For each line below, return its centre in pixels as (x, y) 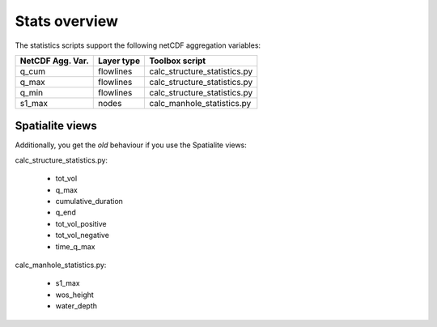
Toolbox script (178, 61)
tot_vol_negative (82, 236)
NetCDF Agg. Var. (54, 61)
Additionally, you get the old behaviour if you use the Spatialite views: (131, 145)
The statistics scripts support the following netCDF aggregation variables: (138, 45)
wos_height (75, 295)
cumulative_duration (89, 202)
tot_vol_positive (81, 223)
